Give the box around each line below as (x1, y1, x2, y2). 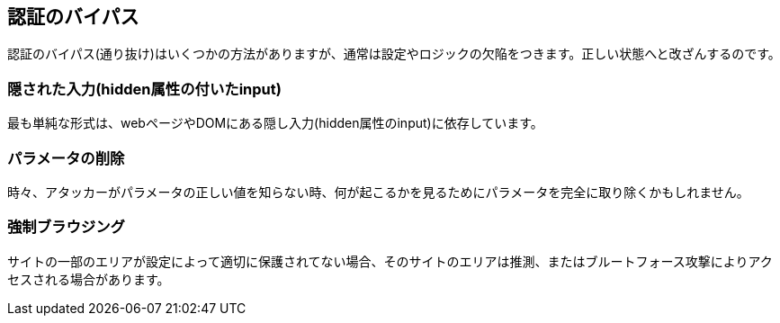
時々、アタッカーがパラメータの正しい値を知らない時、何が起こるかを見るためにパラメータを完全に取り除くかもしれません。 (7, 184, 749, 200)
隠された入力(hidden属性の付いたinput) (7, 79, 282, 98)
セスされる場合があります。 (7, 271, 170, 287)
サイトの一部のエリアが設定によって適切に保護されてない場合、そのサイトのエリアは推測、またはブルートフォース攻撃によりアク (7, 253, 773, 269)
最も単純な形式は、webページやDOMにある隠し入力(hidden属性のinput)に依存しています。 (7, 115, 543, 131)
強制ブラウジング (7, 218, 125, 237)
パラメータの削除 (7, 148, 125, 167)
